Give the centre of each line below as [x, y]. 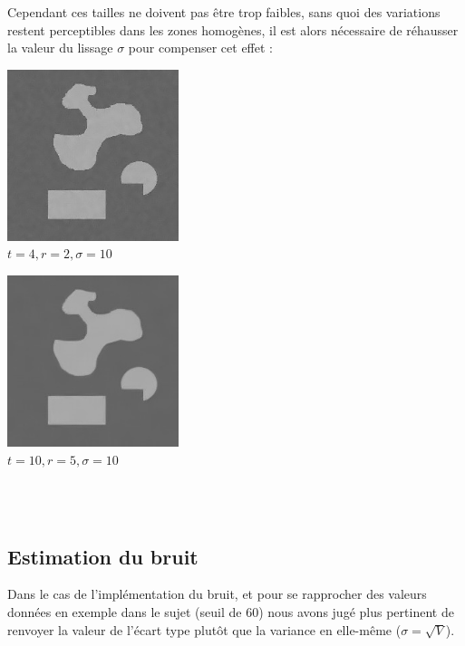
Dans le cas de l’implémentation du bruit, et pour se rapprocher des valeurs [217, 594]
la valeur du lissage [60, 48]
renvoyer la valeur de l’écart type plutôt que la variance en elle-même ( [204, 629]
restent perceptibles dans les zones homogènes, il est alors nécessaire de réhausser [233, 29]
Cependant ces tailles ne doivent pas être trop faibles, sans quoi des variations [224, 12]
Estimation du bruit [103, 556]
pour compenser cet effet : [200, 48]
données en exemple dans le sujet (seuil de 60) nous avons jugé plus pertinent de [231, 612]
